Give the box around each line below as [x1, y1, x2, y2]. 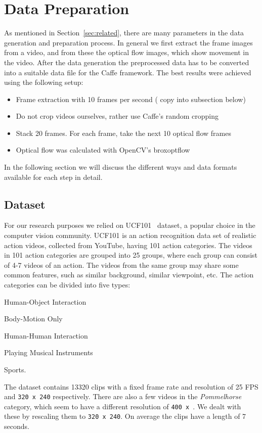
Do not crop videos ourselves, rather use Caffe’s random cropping [16, 111, 219, 121]
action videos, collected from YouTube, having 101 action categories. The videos [4, 239, 252, 250]
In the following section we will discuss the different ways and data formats [4, 162, 237, 172]
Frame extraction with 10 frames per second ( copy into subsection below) [16, 93, 246, 104]
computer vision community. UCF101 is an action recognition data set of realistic [4, 230, 256, 240]
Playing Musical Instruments [4, 347, 93, 358]
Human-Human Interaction [4, 330, 88, 341]
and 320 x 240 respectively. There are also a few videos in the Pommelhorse [4, 391, 242, 402]
